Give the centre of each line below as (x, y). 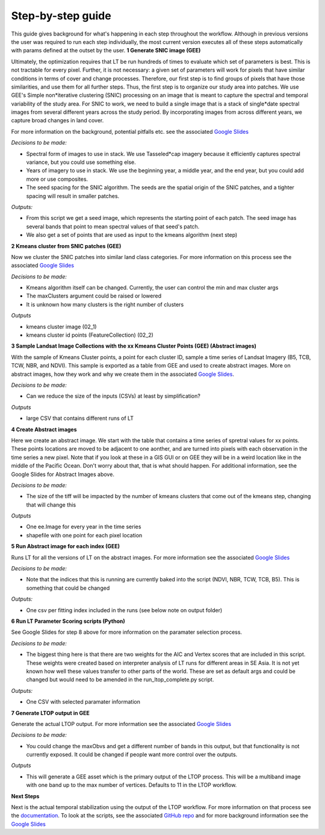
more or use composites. (57, 179)
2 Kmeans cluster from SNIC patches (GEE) (66, 246)
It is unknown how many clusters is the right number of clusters (105, 304)
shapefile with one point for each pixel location (84, 535)
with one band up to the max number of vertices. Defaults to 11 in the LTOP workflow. (132, 785)
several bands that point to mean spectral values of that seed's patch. (113, 227)
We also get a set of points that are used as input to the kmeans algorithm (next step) (132, 235)
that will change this (51, 505)
